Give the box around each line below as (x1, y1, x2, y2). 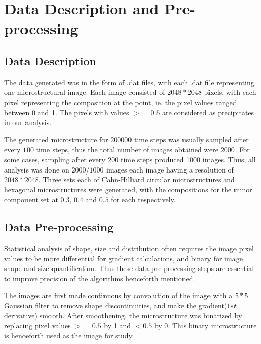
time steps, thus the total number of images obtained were (36, 144, 218, 155)
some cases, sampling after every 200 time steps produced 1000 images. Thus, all (4, 154, 256, 164)
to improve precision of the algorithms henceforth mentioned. (4, 273, 195, 283)
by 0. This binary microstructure (154, 320, 257, 331)
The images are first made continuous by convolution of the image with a (4, 290, 233, 301)
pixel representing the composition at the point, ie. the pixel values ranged (4, 96, 237, 107)
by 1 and (103, 320, 132, 331)
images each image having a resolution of (106, 164, 234, 175)
